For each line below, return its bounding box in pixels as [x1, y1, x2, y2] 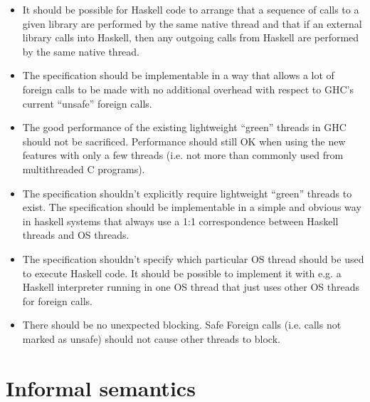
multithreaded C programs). [22, 161, 145, 176]
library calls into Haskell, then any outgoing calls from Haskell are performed [22, 30, 359, 45]
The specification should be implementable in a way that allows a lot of [22, 68, 334, 83]
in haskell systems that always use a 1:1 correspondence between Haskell [22, 213, 339, 228]
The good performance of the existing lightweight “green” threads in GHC [22, 120, 347, 135]
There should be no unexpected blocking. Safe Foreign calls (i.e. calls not [22, 317, 342, 332]
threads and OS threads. [22, 227, 129, 242]
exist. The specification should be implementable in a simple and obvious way [22, 200, 361, 215]
